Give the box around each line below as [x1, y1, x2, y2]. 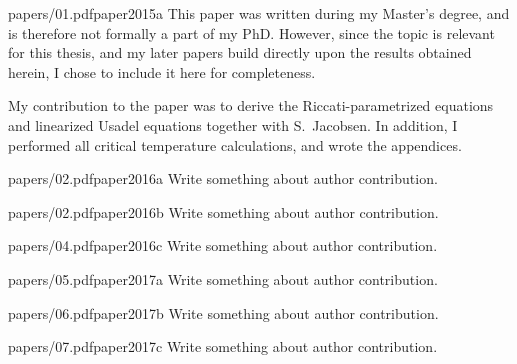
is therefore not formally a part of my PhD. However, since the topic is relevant [8, 22, 495, 43]
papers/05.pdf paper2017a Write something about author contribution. [8, 268, 438, 289]
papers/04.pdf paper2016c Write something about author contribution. [8, 235, 438, 256]
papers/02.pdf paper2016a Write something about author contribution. [8, 168, 438, 189]
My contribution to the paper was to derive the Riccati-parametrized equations [8, 95, 494, 116]
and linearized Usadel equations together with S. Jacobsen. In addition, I [8, 114, 458, 135]
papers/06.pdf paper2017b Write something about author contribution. [8, 302, 439, 323]
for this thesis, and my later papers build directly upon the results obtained [8, 42, 472, 63]
